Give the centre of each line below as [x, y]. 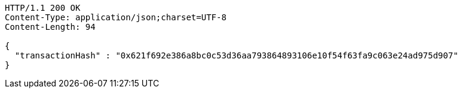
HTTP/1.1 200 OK [43, 8]
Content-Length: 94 [50, 27]
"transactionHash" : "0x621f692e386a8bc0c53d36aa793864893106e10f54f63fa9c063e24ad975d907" [236, 55]
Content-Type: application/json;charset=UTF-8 [116, 17]
